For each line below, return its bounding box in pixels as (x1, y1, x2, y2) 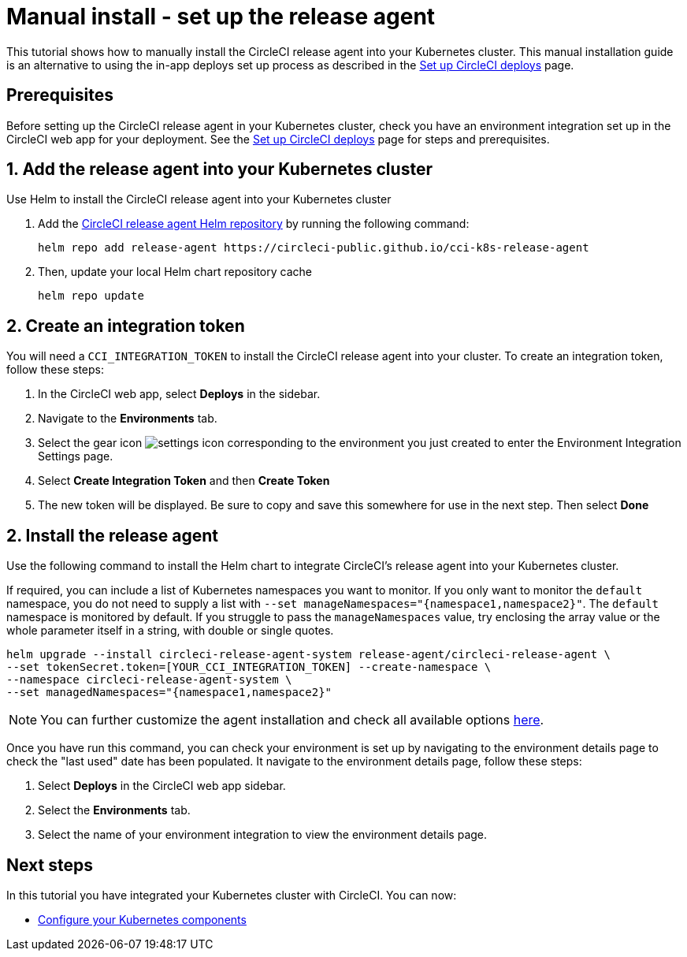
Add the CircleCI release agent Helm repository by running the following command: (38, 217, 470, 231)
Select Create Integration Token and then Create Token (38, 474, 330, 488)
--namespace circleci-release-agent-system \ (6, 673, 292, 687)
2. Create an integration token (6, 315, 245, 336)
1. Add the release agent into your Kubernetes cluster (6, 159, 433, 180)
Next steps (6, 855, 93, 875)
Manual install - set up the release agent (6, 3, 436, 30)
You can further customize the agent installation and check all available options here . (40, 712, 544, 728)
